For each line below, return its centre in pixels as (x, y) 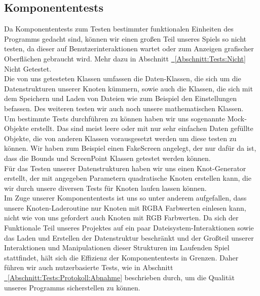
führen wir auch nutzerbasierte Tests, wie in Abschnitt (89, 267)
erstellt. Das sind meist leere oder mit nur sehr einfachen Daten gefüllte (142, 128)
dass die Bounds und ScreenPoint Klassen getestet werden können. (107, 158)
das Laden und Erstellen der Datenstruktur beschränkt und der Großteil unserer (129, 237)
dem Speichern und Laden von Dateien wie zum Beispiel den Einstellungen (121, 98)
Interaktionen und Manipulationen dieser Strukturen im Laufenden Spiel (117, 248)
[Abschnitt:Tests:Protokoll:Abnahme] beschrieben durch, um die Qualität (121, 277)
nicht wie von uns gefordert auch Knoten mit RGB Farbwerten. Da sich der (121, 218)
